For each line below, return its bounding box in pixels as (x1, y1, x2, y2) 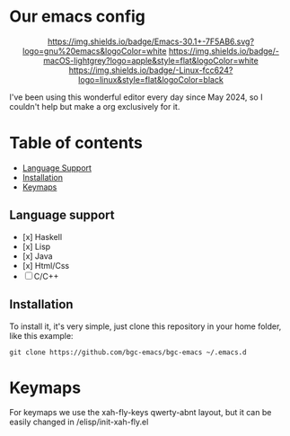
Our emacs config (9, 6, 146, 27)
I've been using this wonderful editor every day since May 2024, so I (9, 92, 263, 102)
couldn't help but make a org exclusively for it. (9, 101, 180, 111)
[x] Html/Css (22, 260, 70, 271)
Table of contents (9, 133, 144, 154)
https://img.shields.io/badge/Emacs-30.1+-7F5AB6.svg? (48, 36, 254, 47)
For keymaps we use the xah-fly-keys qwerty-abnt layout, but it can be (9, 407, 272, 418)
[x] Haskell (22, 231, 63, 242)
